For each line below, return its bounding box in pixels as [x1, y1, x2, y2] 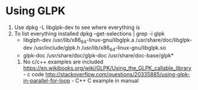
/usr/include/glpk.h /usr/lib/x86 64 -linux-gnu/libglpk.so [33, 44, 166, 53]
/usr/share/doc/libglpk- [135, 36, 193, 43]
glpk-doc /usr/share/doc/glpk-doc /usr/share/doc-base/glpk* [23, 52, 174, 59]
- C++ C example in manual [71, 77, 139, 84]
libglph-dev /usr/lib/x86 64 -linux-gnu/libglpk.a [23, 36, 134, 45]
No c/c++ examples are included [23, 58, 103, 65]
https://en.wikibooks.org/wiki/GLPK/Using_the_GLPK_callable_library [23, 64, 191, 72]
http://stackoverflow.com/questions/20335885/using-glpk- [45, 70, 191, 78]
